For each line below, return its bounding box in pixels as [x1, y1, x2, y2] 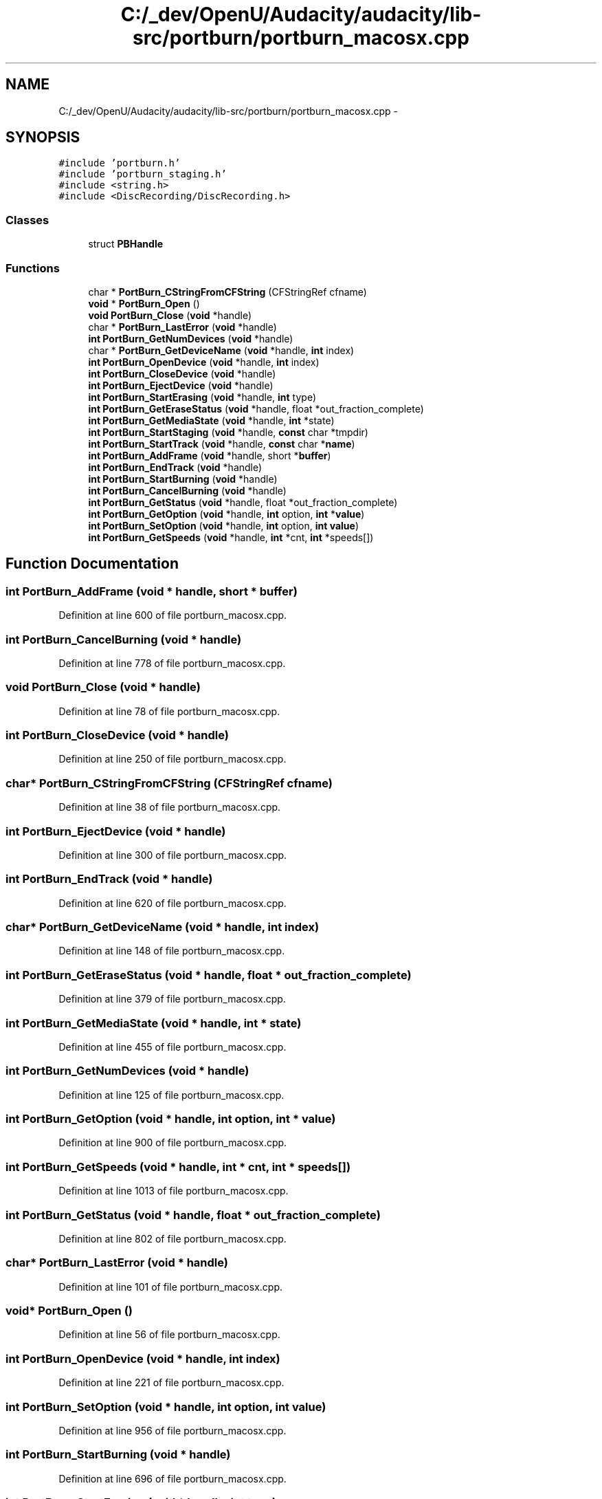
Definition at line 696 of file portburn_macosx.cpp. [58, 1472, 287, 1485]
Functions [5, 261, 60, 275]
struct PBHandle [88, 238, 164, 250]
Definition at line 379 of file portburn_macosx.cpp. [58, 993, 286, 1005]
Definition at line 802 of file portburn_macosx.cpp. [58, 1232, 287, 1245]
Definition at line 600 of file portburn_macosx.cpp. [58, 609, 287, 622]
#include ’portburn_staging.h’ [58, 168, 227, 180]
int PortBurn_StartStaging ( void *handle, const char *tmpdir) [88, 426, 368, 438]
